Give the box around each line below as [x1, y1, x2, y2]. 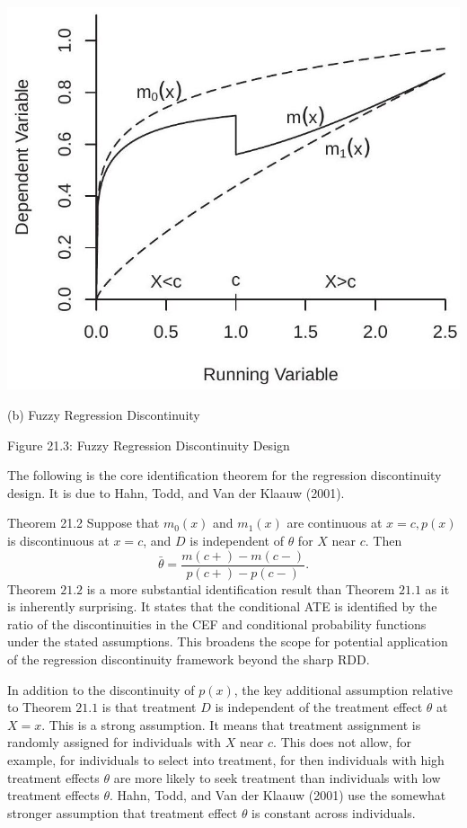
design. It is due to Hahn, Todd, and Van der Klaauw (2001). [7, 483, 345, 502]
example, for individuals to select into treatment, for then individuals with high [7, 751, 445, 770]
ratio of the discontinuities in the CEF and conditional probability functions [7, 614, 427, 633]
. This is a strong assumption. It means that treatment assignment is [41, 715, 421, 734]
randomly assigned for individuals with [7, 733, 221, 752]
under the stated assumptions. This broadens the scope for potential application [7, 632, 448, 651]
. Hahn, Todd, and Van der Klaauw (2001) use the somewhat [110, 786, 446, 805]
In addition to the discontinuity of [7, 680, 195, 699]
